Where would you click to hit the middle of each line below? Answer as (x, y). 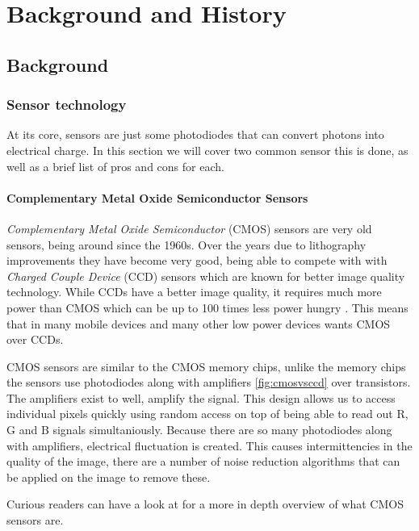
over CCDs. (35, 339)
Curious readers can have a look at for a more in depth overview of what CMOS (205, 504)
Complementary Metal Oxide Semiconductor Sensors (157, 197)
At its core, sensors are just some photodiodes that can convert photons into (195, 134)
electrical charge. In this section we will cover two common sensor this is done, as (207, 150)
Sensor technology (67, 105)
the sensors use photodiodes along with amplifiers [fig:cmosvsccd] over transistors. (209, 382)
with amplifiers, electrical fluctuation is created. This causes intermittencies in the (209, 445)
